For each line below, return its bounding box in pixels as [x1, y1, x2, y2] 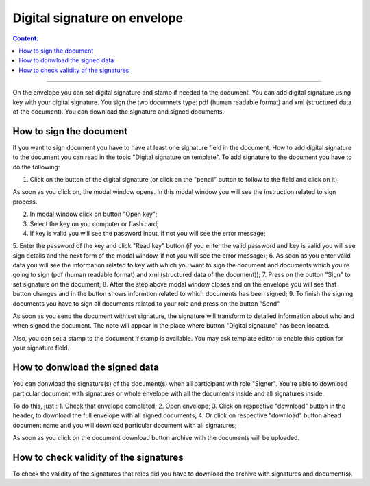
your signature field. [12, 343, 70, 352]
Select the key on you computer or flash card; [29, 219, 159, 228]
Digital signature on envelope [12, 10, 184, 25]
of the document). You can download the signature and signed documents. [12, 107, 225, 116]
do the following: [12, 162, 60, 171]
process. [12, 197, 38, 206]
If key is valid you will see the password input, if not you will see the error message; [29, 229, 266, 237]
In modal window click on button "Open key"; [29, 210, 158, 219]
